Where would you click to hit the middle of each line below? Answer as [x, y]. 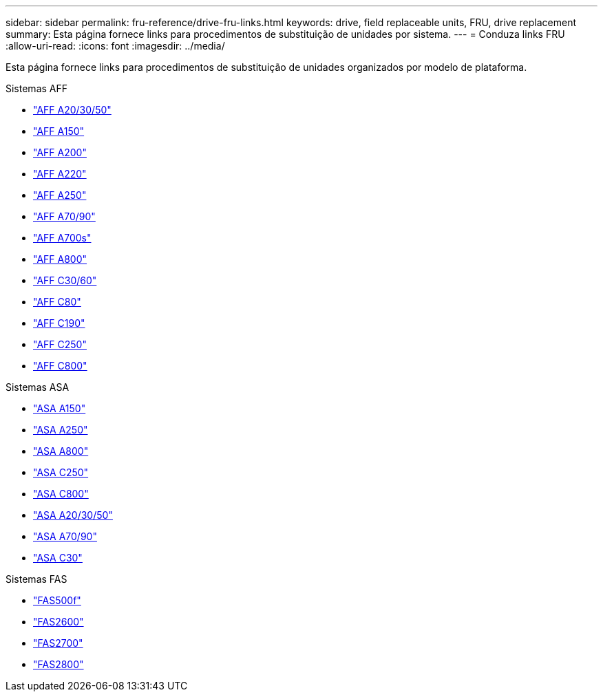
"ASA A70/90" [65, 536]
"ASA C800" [61, 494]
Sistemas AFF [37, 88]
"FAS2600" [59, 622]
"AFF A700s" [62, 238]
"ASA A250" [61, 430]
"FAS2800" [59, 664]
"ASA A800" [61, 451]
